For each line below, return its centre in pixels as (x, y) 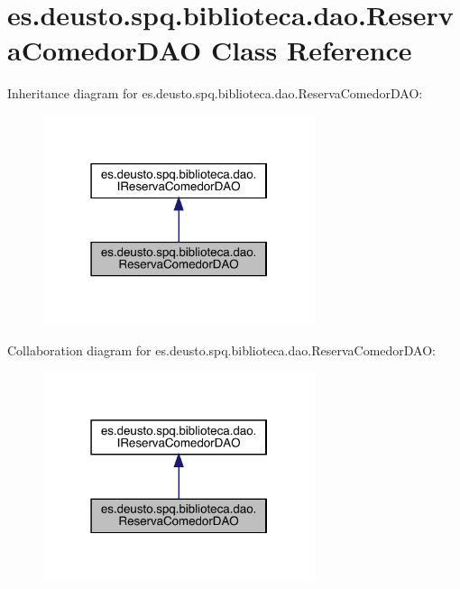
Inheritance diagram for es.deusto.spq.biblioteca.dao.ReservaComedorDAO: (215, 93)
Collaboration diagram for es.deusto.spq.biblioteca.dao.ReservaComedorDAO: (221, 350)
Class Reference (312, 50)
